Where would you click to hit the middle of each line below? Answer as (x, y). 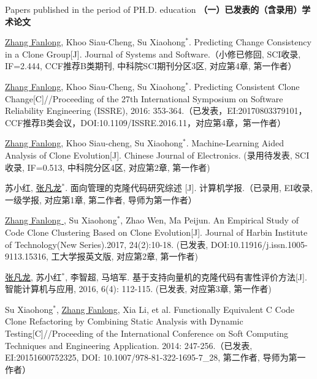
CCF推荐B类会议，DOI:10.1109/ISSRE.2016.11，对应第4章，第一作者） (145, 122)
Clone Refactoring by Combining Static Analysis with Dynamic (124, 321)
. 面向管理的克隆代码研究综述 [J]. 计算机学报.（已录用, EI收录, (189, 188)
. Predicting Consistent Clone (244, 86)
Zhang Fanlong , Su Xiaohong (61, 220)
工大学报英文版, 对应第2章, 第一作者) (124, 256)
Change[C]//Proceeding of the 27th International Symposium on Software (144, 98)
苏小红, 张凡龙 (33, 188)
